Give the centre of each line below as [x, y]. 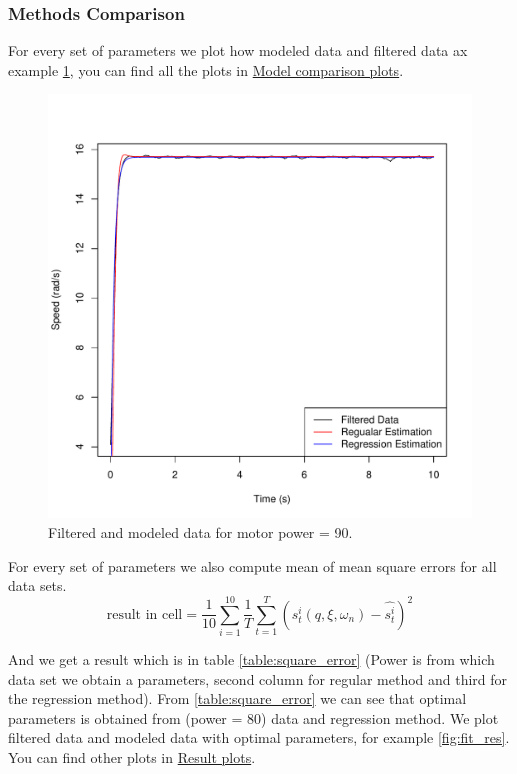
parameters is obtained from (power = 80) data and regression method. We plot [253, 717]
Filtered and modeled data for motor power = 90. [200, 532]
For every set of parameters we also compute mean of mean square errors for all [252, 565]
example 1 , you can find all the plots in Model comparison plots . [206, 69]
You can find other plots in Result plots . [132, 756]
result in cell [144, 614]
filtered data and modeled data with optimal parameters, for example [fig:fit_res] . [259, 737]
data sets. [37, 585]
